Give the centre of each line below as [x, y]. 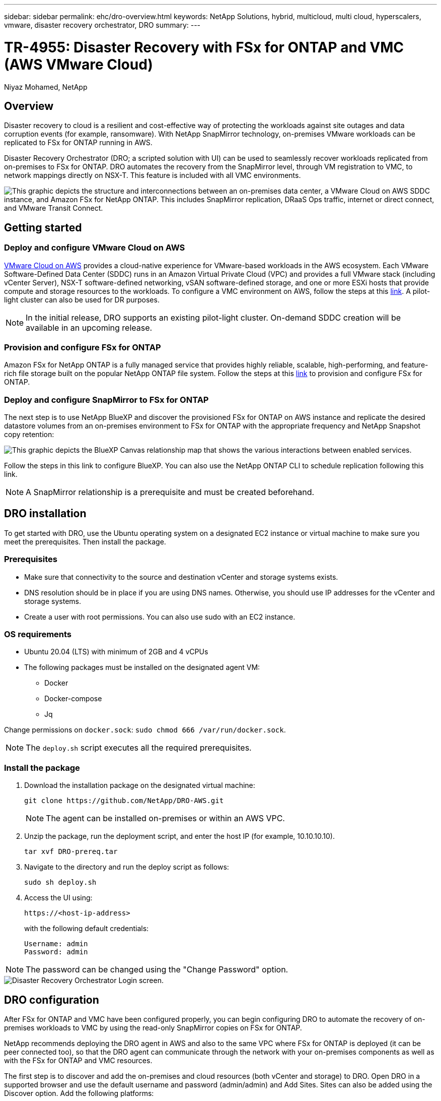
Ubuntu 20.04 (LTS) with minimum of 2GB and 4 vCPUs [116, 652]
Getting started [43, 227]
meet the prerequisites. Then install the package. [85, 541]
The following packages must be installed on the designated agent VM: [142, 667]
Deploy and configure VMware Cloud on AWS [95, 248]
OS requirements [38, 634]
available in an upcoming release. [89, 327]
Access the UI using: [58, 898]
